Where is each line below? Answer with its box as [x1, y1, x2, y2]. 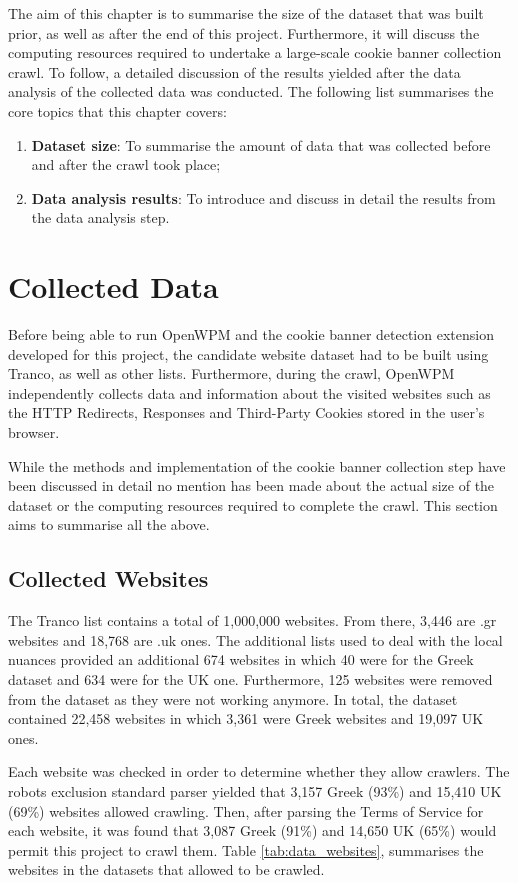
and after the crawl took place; [31, 154, 221, 175]
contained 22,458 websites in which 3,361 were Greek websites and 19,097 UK [8, 708, 484, 729]
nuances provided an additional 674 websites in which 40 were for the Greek [8, 649, 474, 670]
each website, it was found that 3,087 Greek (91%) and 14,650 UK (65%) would [8, 820, 497, 841]
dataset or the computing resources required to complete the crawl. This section [8, 494, 498, 515]
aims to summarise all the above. [8, 514, 210, 535]
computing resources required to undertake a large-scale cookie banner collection [8, 42, 502, 63]
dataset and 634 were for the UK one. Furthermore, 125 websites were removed [8, 668, 493, 689]
